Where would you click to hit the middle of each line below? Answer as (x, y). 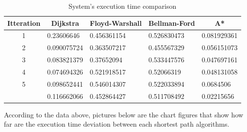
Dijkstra (65, 23)
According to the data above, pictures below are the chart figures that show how (124, 114)
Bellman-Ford (172, 23)
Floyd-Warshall (116, 23)
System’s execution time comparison (123, 6)
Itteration (24, 23)
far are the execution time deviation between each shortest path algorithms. (117, 124)
